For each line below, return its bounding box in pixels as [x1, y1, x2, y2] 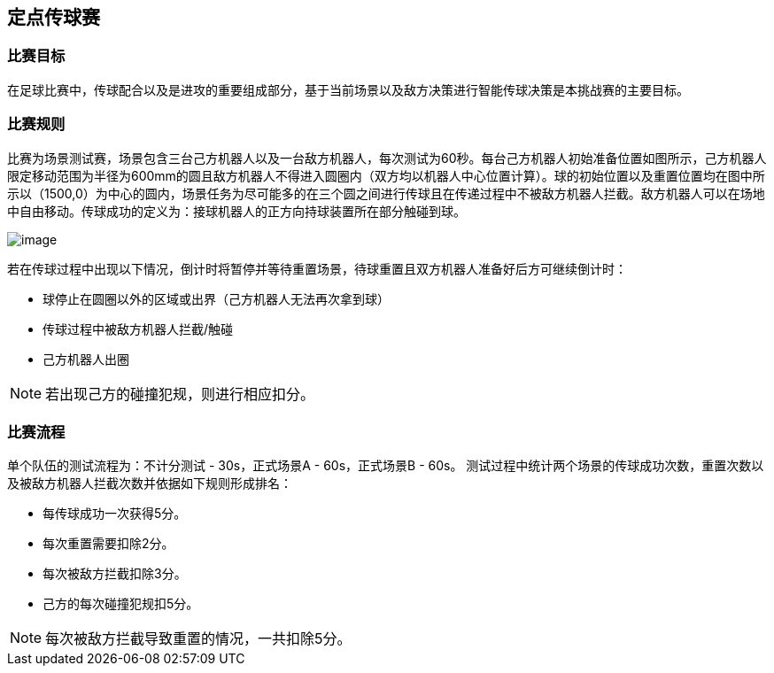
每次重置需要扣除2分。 [43, 536, 174, 552]
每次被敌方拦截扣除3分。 [43, 566, 187, 582]
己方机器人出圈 [43, 351, 129, 367]
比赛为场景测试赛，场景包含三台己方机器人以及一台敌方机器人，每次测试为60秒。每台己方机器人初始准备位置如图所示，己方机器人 [7, 150, 767, 166]
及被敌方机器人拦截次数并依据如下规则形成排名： [7, 476, 292, 491]
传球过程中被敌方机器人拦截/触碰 [43, 321, 234, 336]
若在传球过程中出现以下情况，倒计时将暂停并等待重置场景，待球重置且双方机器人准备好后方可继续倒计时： [7, 260, 627, 276]
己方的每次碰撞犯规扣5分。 [43, 596, 199, 612]
